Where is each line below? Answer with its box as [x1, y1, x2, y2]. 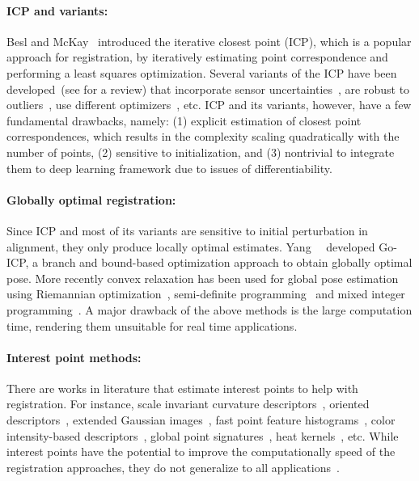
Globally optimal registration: [6, 191, 176, 208]
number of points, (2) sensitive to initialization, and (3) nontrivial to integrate [6, 143, 395, 160]
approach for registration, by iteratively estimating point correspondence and [6, 49, 388, 65]
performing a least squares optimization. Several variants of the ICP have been [6, 64, 397, 81]
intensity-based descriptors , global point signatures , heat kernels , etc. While [6, 427, 399, 444]
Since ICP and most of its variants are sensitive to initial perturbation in [6, 222, 368, 238]
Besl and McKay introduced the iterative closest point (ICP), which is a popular [6, 32, 412, 49]
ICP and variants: [6, 2, 108, 19]
